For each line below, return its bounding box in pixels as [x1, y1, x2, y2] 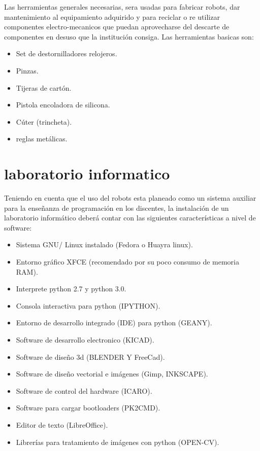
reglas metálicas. [16, 133, 68, 144]
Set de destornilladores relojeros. [16, 48, 117, 59]
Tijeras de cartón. [16, 82, 72, 93]
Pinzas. [16, 65, 39, 76]
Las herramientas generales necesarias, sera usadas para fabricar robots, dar [4, 2, 240, 12]
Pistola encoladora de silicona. [16, 99, 110, 110]
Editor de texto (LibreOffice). [16, 419, 108, 430]
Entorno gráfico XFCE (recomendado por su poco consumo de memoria [16, 256, 240, 267]
